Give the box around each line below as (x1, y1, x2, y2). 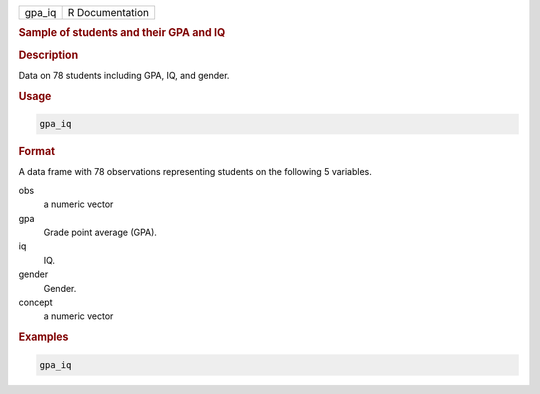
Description (18, 48, 79, 62)
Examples (18, 330, 69, 344)
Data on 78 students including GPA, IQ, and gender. (18, 69, 230, 81)
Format (18, 145, 55, 159)
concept (18, 296, 53, 308)
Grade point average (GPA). (43, 226, 157, 238)
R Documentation (67, 6, 150, 19)
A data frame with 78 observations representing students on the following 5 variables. (18, 166, 372, 178)
